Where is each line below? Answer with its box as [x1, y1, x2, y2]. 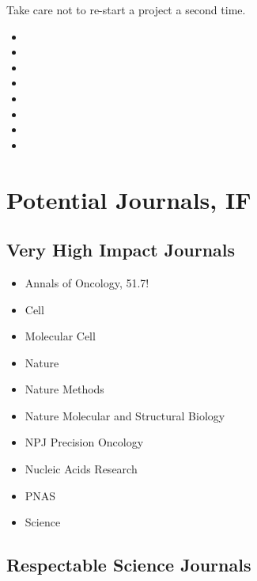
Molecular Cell [25, 328, 96, 344]
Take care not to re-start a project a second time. [6, 2, 246, 17]
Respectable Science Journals [6, 553, 251, 577]
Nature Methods [25, 381, 104, 397]
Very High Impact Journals [6, 237, 236, 262]
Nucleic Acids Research [25, 461, 138, 477]
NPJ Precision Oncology [25, 434, 144, 450]
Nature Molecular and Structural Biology [25, 407, 225, 423]
